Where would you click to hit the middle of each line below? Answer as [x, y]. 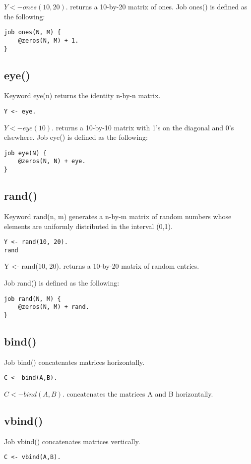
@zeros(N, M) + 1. [48, 40]
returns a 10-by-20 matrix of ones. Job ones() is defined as [159, 6]
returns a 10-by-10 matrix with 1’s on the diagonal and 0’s [145, 127]
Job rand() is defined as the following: [62, 283]
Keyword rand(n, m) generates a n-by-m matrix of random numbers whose [118, 216]
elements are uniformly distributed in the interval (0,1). [88, 226]
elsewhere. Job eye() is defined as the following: [76, 137]
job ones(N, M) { [32, 32]
